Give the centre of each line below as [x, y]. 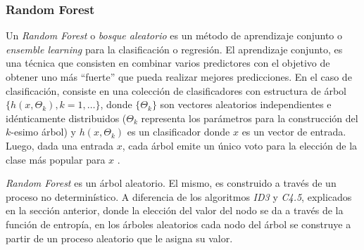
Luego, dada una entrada [60, 145]
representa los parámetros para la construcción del [250, 118]
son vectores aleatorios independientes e [246, 104]
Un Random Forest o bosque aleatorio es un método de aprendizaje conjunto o [174, 35]
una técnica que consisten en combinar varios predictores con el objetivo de [168, 63]
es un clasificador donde [178, 132]
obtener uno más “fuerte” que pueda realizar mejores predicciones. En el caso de [179, 77]
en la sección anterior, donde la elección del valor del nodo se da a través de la [175, 210]
